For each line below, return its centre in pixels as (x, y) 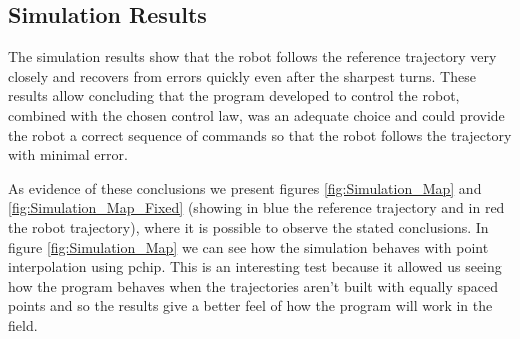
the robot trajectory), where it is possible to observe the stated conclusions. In (248, 226)
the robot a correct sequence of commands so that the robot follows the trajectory (260, 134)
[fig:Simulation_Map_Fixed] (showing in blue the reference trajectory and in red (256, 207)
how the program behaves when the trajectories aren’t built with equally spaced (253, 285)
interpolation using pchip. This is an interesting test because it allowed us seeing (255, 266)
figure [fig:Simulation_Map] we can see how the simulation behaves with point (248, 246)
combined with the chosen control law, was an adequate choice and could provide (256, 114)
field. (23, 324)
